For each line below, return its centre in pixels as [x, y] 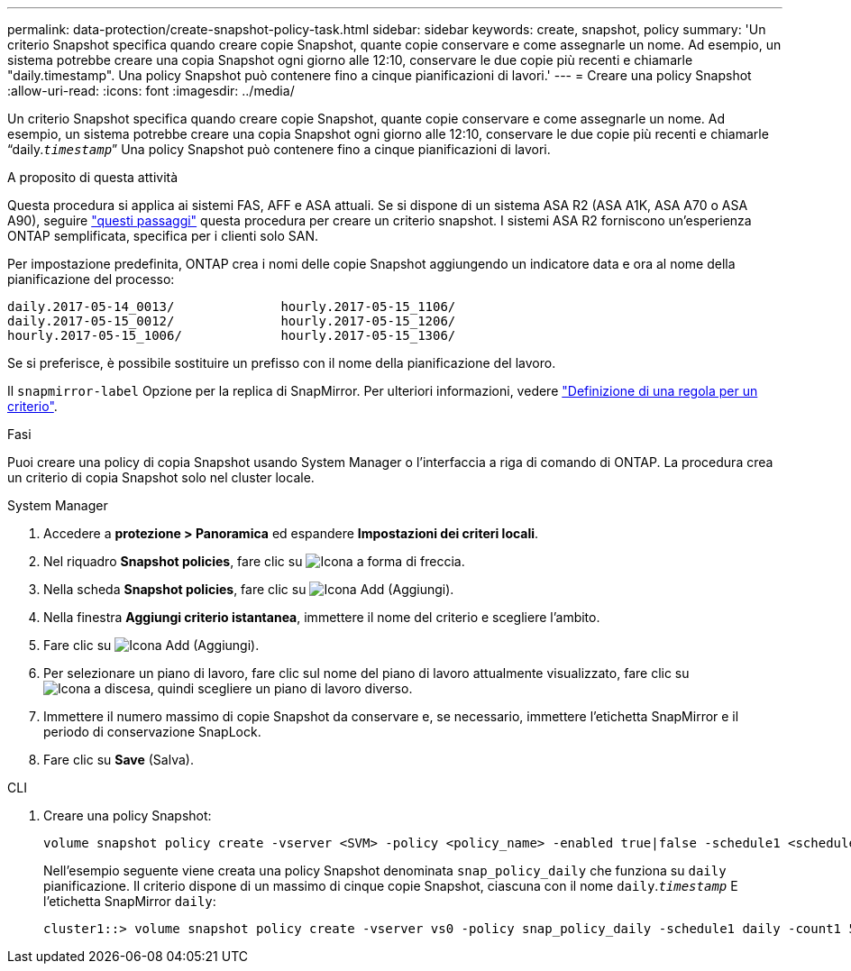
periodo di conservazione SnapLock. [152, 732]
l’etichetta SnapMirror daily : [130, 901]
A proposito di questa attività [93, 177]
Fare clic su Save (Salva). [119, 760]
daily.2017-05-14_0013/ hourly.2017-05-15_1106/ [232, 307]
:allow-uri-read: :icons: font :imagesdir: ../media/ [151, 91]
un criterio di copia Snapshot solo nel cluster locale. [161, 477]
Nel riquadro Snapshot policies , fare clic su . [254, 561]
